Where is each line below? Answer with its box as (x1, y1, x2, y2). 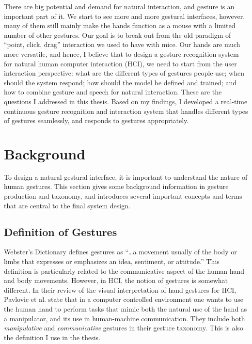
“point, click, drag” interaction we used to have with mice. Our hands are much (4, 39, 240, 49)
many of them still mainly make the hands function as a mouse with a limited (4, 20, 236, 31)
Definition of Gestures (4, 224, 117, 239)
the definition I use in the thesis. (4, 332, 100, 342)
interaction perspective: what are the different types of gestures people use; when (4, 68, 244, 78)
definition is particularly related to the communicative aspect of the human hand (4, 266, 245, 276)
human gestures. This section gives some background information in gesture (4, 181, 229, 191)
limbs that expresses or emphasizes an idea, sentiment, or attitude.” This (4, 256, 220, 266)
